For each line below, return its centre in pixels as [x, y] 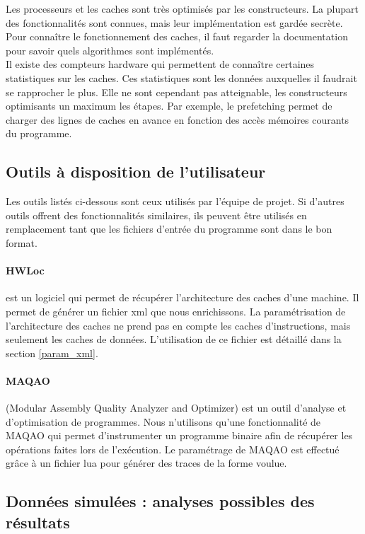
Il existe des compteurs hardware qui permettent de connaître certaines [160, 64]
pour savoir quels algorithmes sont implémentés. [110, 50]
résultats [38, 522]
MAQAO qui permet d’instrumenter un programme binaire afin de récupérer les [179, 435]
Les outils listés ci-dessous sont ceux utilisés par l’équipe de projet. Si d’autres [175, 201]
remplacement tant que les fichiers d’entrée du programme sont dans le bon [169, 229]
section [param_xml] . [52, 353]
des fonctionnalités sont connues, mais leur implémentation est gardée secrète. [174, 22]
